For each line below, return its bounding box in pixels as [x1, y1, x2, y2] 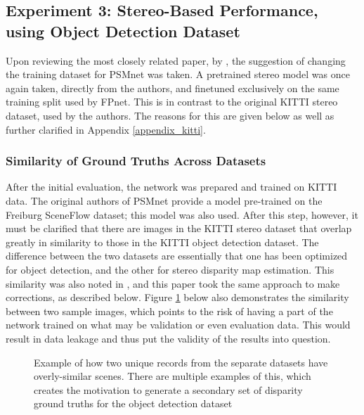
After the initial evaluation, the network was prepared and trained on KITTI [6, 179, 337, 194]
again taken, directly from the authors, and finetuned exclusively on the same [6, 80, 339, 95]
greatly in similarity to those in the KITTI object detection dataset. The [6, 234, 319, 249]
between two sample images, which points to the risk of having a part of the [6, 303, 333, 318]
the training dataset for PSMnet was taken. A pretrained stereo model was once [6, 67, 350, 82]
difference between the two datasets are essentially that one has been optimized [6, 248, 348, 263]
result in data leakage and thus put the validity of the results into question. [6, 331, 331, 345]
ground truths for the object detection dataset [34, 396, 233, 411]
